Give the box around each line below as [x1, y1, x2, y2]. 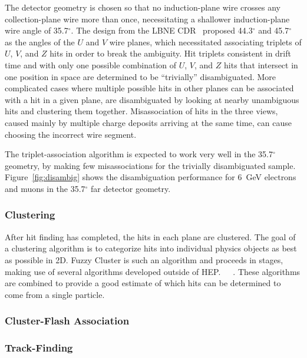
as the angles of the [5, 35, 75, 48]
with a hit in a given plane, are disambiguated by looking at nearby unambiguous [5, 93, 299, 105]
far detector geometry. [91, 182, 171, 194]
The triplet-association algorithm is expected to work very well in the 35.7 [5, 148, 273, 160]
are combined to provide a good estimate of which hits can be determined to [5, 277, 281, 289]
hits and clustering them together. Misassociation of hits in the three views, [5, 105, 278, 117]
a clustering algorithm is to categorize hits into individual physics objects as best [5, 242, 297, 254]
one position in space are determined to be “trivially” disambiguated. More [5, 70, 276, 82]
